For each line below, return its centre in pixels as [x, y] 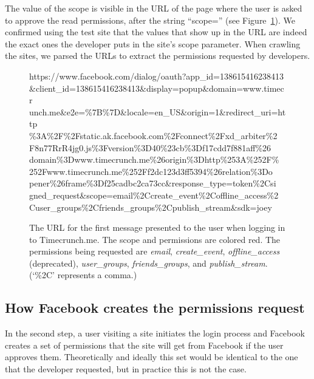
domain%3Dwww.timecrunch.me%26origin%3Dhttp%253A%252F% [154, 159]
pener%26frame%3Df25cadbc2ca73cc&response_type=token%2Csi [153, 183]
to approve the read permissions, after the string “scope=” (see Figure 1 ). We [150, 20]
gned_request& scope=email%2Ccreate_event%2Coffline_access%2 [154, 195]
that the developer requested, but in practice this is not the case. [126, 369]
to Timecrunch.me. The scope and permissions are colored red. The [155, 239]
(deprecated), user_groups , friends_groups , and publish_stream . [148, 263]
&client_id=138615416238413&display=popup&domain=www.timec [157, 88]
